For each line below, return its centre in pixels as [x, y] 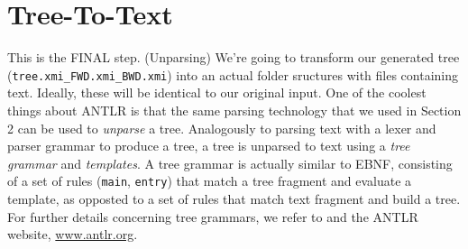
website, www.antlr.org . [73, 234]
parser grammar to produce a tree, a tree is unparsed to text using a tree [209, 146]
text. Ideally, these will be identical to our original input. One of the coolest [217, 92]
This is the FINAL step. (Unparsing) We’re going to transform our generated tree [234, 57]
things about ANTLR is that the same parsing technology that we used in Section [234, 110]
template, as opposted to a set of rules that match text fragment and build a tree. [234, 198]
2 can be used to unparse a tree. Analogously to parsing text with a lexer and [222, 128]
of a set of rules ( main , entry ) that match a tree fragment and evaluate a [210, 181]
